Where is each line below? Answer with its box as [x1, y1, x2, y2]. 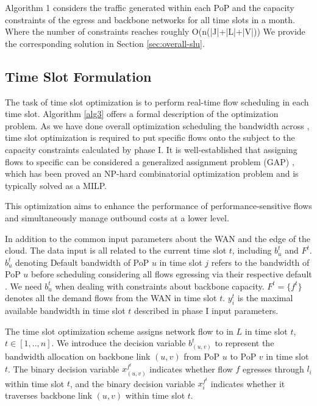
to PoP [230, 350, 257, 363]
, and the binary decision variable [70, 377, 195, 390]
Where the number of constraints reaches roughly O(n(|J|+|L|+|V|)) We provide [5, 25, 305, 38]
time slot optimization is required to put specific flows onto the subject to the [5, 131, 295, 144]
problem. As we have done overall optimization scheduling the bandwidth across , [5, 119, 310, 132]
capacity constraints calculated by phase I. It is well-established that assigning [5, 143, 297, 155]
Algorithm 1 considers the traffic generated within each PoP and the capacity [5, 1, 294, 13]
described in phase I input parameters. [134, 304, 279, 317]
